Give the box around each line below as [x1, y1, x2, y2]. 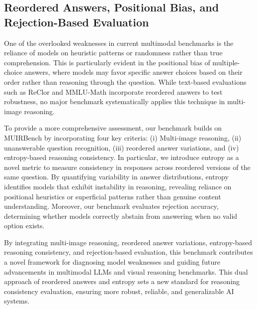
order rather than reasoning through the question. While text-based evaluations [4, 76, 247, 87]
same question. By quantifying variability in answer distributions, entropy [4, 171, 229, 182]
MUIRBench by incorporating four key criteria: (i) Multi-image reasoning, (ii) [4, 132, 242, 143]
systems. [4, 296, 30, 306]
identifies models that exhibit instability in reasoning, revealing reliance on [4, 181, 232, 191]
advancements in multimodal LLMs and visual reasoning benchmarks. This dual [4, 266, 248, 277]
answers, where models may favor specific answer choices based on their [24, 67, 243, 77]
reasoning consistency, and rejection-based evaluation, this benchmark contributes [4, 247, 253, 257]
